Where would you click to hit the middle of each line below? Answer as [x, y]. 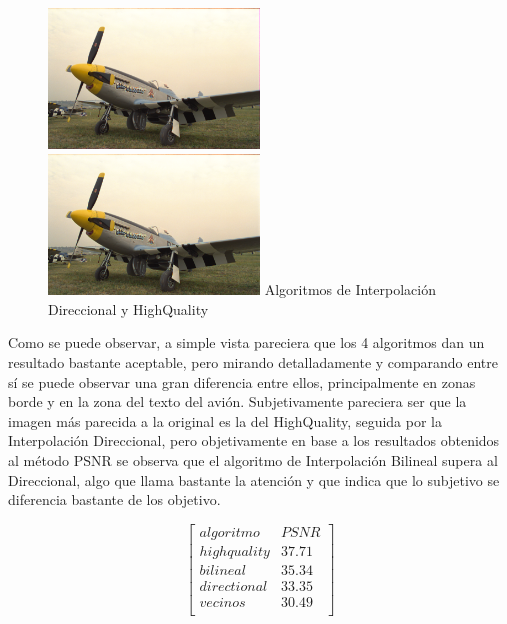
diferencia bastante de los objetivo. [114, 499]
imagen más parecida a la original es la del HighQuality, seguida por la [225, 420]
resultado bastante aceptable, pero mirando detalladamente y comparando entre [253, 362]
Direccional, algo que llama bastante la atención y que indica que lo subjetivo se [254, 479]
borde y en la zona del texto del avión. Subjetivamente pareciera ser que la [237, 401]
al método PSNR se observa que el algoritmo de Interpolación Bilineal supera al [253, 460]
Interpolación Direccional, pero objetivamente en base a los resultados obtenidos [254, 440]
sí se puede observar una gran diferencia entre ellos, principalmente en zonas [242, 381]
